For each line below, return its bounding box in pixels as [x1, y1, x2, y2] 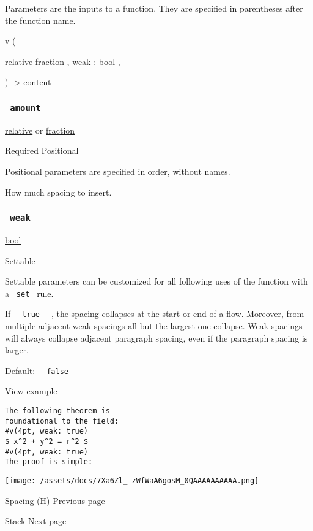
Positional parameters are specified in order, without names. [5, 164, 230, 177]
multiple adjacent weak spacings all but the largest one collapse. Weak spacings [5, 319, 303, 332]
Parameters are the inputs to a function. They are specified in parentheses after [5, 2, 303, 14]
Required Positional [5, 144, 79, 157]
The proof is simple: [5, 457, 93, 467]
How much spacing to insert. [5, 185, 112, 198]
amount [10, 102, 41, 113]
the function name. [5, 13, 76, 26]
